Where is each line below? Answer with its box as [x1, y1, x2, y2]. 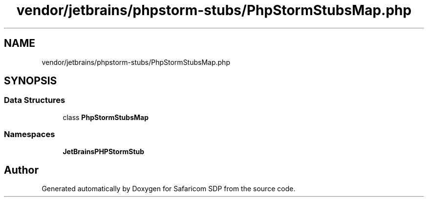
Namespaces [4, 129, 55, 140]
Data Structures [4, 95, 65, 105]
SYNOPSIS [4, 75, 57, 87]
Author [4, 163, 39, 176]
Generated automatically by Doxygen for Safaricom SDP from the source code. [42, 184, 296, 193]
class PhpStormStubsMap [63, 113, 149, 121]
